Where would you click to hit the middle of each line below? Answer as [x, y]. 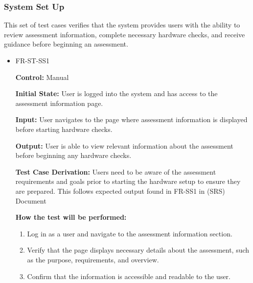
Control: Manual [42, 77]
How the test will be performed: [71, 217]
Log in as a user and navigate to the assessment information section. [130, 233]
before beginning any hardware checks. [73, 155]
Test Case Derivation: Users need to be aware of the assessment [116, 171]
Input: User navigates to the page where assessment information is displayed [131, 119]
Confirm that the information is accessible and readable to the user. [129, 276]
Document [31, 200]
